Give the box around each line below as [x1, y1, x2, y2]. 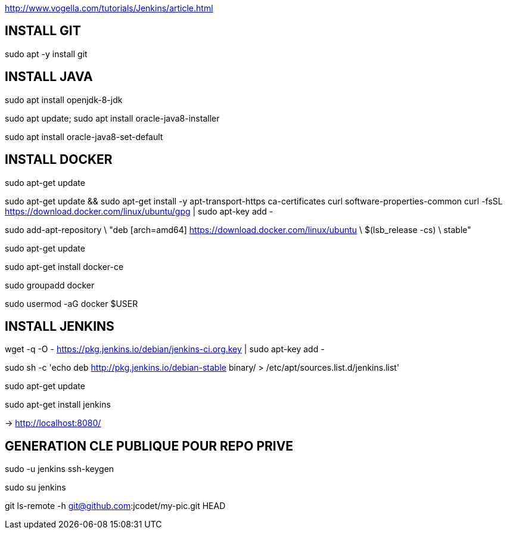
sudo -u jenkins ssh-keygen [5, 464, 114, 474]
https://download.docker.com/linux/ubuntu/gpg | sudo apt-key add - [5, 206, 273, 216]
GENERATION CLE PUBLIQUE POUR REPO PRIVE [5, 438, 294, 454]
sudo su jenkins [5, 482, 66, 493]
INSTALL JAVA [5, 69, 93, 85]
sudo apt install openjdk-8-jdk [5, 94, 123, 105]
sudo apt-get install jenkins [5, 399, 111, 410]
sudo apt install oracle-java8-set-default [5, 131, 163, 142]
